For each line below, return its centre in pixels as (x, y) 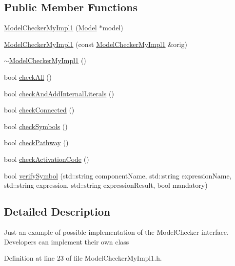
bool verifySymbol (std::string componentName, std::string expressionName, (118, 175)
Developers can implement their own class (67, 241)
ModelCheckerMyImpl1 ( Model (50, 28)
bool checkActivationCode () (47, 159)
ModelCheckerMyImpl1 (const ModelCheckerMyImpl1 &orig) (96, 44)
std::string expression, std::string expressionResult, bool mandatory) (106, 185)
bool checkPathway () (36, 143)
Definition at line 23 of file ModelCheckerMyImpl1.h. (83, 258)
